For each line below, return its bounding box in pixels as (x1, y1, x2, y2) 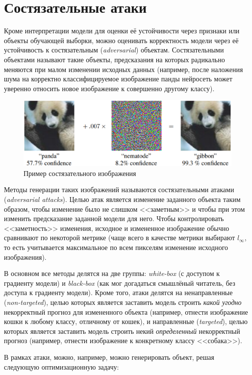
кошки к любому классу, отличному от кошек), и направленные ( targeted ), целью (4, 316, 248, 326)
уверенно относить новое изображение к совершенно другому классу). (4, 83, 215, 93)
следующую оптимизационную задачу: (4, 361, 119, 372)
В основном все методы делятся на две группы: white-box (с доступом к (4, 268, 220, 278)
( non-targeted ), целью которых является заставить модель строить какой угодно (4, 297, 242, 307)
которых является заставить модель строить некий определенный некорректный (4, 325, 240, 336)
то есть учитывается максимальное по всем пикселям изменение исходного (4, 242, 228, 252)
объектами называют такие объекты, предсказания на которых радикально (4, 54, 225, 64)
